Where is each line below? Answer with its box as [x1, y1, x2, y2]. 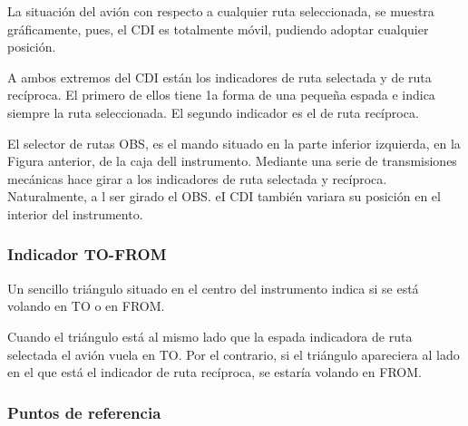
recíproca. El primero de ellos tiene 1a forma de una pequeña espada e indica [7, 85, 435, 104]
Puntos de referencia [7, 401, 161, 423]
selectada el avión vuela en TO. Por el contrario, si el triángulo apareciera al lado [7, 344, 460, 363]
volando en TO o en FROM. [7, 296, 165, 315]
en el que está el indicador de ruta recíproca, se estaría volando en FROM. [7, 363, 422, 382]
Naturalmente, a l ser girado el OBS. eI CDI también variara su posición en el [7, 187, 441, 206]
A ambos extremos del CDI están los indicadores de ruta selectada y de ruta [7, 67, 432, 86]
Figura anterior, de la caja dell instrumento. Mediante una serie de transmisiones [7, 151, 457, 170]
